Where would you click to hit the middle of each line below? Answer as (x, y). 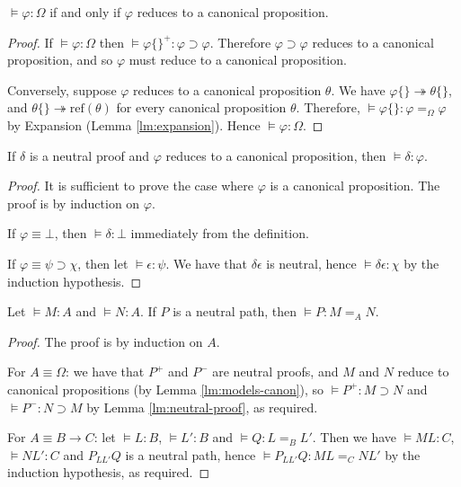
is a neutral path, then (235, 311)
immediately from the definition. (220, 233)
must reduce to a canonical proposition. (238, 60)
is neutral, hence (311, 263)
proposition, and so (60, 60)
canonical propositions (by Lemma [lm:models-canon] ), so (166, 389)
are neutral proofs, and (275, 372)
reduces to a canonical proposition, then (276, 155)
